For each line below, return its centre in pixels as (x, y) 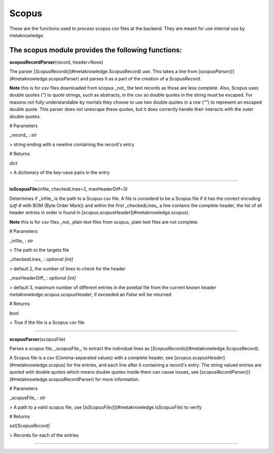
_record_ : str (23, 135)
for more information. (117, 379)
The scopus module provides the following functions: (96, 50)
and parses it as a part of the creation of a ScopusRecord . (141, 78)
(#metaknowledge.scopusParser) (44, 78)
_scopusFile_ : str (27, 398)
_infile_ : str (21, 240)
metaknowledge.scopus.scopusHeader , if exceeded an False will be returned (90, 294)
